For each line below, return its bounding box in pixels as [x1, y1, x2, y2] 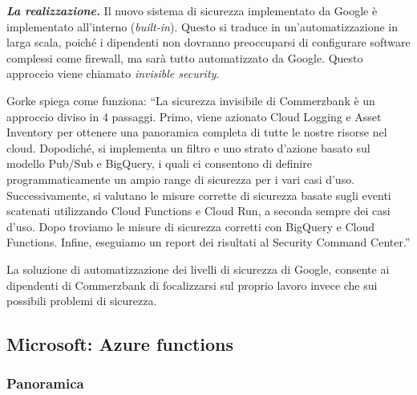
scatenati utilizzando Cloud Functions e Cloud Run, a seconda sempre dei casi [6, 202, 391, 219]
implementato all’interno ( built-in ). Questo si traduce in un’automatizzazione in [6, 18, 399, 35]
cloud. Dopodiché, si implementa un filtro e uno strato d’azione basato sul [6, 139, 370, 156]
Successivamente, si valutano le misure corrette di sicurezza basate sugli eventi [6, 186, 391, 203]
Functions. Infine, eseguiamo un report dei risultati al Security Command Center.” [6, 234, 411, 250]
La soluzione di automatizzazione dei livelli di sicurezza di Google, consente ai [6, 260, 390, 277]
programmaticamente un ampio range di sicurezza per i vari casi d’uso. [6, 170, 355, 187]
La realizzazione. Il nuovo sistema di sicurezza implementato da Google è [6, 2, 378, 18]
